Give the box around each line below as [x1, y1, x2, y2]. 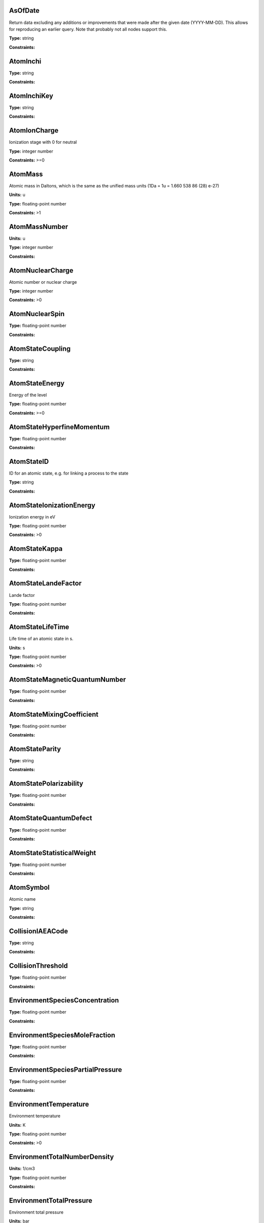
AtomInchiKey [9, 91, 53, 100]
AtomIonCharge [9, 126, 59, 135]
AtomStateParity [9, 745, 61, 753]
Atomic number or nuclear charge [9, 279, 77, 285]
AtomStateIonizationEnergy [9, 501, 95, 509]
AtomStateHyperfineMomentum [9, 423, 110, 431]
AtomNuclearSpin [9, 310, 65, 318]
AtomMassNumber [9, 223, 68, 231]
